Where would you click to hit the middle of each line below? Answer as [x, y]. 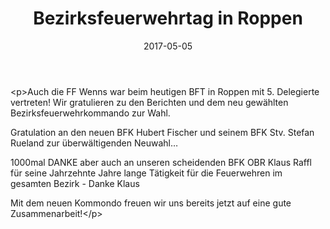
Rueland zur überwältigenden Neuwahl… [94, 143]
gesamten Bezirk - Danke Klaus [75, 183]
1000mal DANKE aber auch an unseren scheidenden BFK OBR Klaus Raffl [161, 162]
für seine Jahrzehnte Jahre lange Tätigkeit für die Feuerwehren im [146, 173]
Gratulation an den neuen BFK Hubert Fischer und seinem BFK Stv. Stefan [162, 132]
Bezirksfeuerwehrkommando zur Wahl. [90, 113]
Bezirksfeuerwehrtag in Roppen [168, 18]
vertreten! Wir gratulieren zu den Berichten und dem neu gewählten [149, 102]
